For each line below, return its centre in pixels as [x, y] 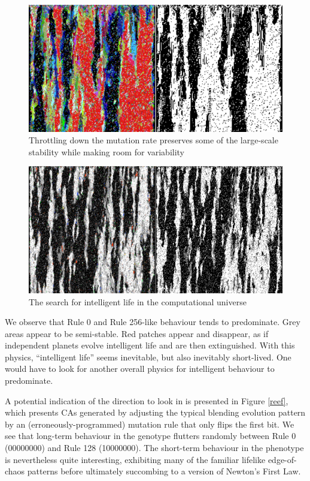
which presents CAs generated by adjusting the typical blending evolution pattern [155, 412]
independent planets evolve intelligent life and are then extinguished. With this [150, 345]
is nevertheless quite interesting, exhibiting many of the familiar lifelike [135, 459]
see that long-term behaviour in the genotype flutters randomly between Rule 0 [151, 436]
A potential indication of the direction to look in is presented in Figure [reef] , [147, 400]
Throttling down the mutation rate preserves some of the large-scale [154, 140]
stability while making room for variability [107, 151]
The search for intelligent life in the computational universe [138, 301]
